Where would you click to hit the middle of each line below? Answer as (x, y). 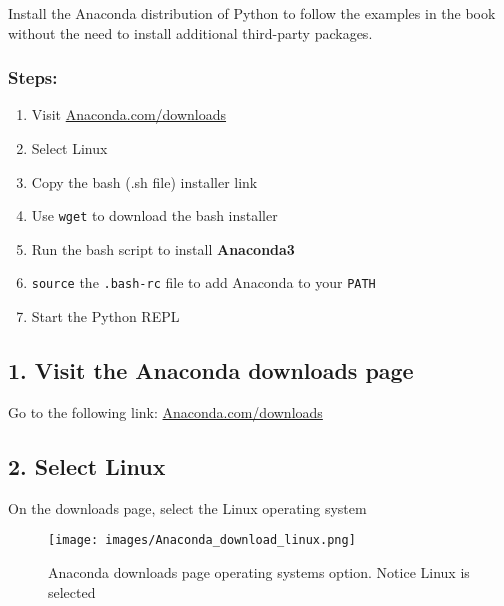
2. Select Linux (87, 465)
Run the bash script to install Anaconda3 (163, 248)
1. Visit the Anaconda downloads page (211, 370)
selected (72, 591)
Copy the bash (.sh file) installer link (144, 181)
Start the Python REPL (105, 316)
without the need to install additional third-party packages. (190, 32)
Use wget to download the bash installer (154, 215)
